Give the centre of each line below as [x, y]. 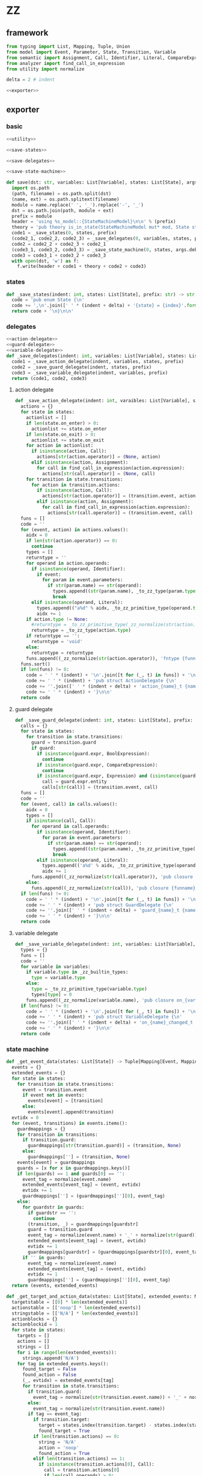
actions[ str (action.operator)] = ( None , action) [99, 457]
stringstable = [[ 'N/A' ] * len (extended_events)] [75, 1313]
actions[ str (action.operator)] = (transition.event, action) [120, 496]
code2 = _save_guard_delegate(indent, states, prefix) [82, 367]
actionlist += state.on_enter [69, 429]
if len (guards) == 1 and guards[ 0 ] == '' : [71, 1174]
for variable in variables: [56, 967]
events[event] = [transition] [66, 1101]
